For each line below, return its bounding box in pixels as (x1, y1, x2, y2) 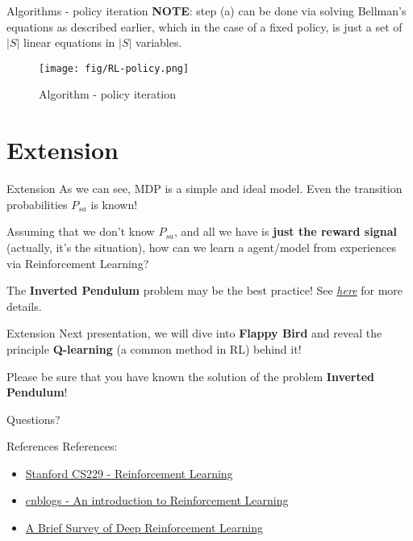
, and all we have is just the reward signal (173, 223, 397, 240)
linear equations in (23, 34, 115, 51)
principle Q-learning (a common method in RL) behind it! (6, 340, 302, 357)
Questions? (6, 410, 60, 427)
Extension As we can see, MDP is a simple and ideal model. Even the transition (6, 180, 403, 197)
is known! (90, 195, 138, 212)
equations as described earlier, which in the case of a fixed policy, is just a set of (6, 18, 403, 35)
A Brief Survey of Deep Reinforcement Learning (25, 519, 263, 536)
